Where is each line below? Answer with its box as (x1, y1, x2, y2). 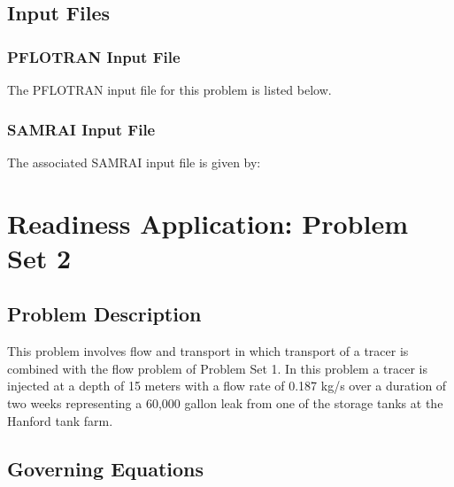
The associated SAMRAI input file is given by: (7, 152, 261, 171)
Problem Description (7, 300, 202, 328)
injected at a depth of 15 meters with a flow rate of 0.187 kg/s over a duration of (7, 376, 447, 395)
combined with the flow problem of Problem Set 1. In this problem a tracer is (7, 359, 427, 377)
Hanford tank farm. (7, 411, 113, 429)
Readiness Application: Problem (7, 205, 409, 241)
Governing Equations (7, 454, 204, 482)
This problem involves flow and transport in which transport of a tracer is (7, 342, 409, 360)
